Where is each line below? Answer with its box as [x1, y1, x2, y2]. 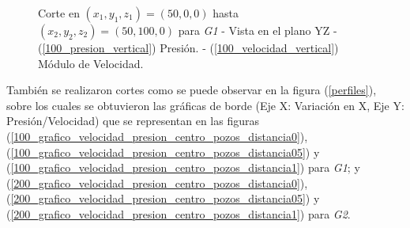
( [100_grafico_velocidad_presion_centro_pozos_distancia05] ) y [6, 143, 320, 160]
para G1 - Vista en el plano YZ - [178, 22, 337, 38]
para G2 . [307, 205, 351, 222]
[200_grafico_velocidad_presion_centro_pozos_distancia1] [10, 205, 300, 222]
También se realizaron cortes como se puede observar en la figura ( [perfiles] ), [6, 82, 377, 98]
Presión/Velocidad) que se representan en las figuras [6, 112, 260, 129]
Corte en [38, 5, 80, 21]
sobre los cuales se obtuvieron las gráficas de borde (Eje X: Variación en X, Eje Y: [6, 97, 404, 113]
